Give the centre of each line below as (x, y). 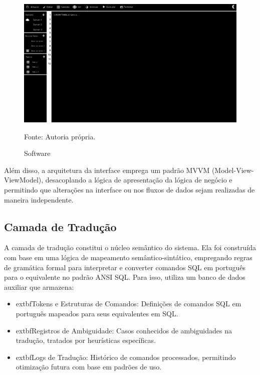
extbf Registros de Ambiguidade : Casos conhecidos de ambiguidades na (124, 330)
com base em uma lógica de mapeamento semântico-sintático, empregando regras (128, 257)
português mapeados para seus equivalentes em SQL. (97, 313)
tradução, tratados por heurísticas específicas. (86, 340)
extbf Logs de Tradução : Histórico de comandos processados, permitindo (126, 357)
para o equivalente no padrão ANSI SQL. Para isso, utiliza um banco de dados (125, 277)
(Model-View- (233, 170)
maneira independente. (39, 199)
